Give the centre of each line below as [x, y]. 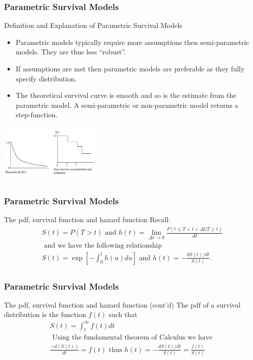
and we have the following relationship [103, 245]
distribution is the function [45, 314]
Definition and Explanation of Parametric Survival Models [93, 25]
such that [123, 314]
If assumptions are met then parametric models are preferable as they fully [130, 68]
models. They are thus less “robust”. [71, 52]
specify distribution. [46, 78]
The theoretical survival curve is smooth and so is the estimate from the [126, 95]
